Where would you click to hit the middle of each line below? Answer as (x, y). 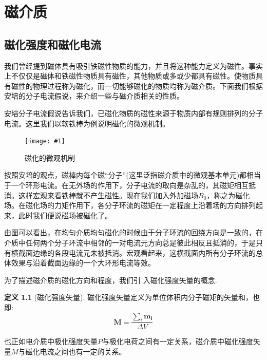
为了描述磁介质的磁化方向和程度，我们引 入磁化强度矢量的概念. (111, 280)
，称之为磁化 (228, 195)
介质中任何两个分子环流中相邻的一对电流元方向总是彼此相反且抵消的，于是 (130, 242)
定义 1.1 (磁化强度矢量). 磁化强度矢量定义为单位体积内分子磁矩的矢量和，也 (132, 297)
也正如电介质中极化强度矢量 (51, 341)
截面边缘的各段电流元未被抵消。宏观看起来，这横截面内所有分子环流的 (137, 252)
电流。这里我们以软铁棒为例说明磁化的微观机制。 (87, 123)
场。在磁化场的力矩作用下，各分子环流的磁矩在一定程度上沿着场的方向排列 (130, 205)
